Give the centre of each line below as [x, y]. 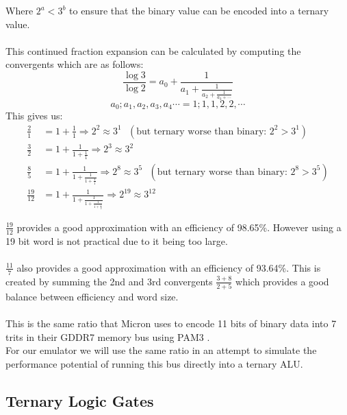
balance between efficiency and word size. [92, 296]
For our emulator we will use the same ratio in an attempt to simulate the [161, 350]
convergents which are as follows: [75, 64]
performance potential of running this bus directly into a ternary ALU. [154, 363]
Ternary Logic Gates [80, 400]
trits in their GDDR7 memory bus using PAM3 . [108, 336]
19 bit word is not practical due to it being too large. [117, 240]
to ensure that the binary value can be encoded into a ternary [199, 10]
